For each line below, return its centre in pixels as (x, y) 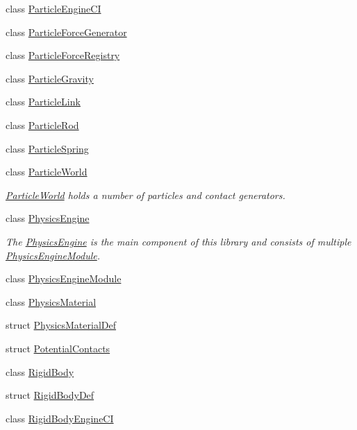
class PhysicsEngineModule (64, 278)
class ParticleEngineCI (53, 8)
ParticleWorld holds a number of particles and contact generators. (146, 195)
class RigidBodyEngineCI (60, 418)
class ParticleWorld (47, 172)
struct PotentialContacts (58, 348)
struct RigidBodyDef (50, 395)
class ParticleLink (43, 102)
